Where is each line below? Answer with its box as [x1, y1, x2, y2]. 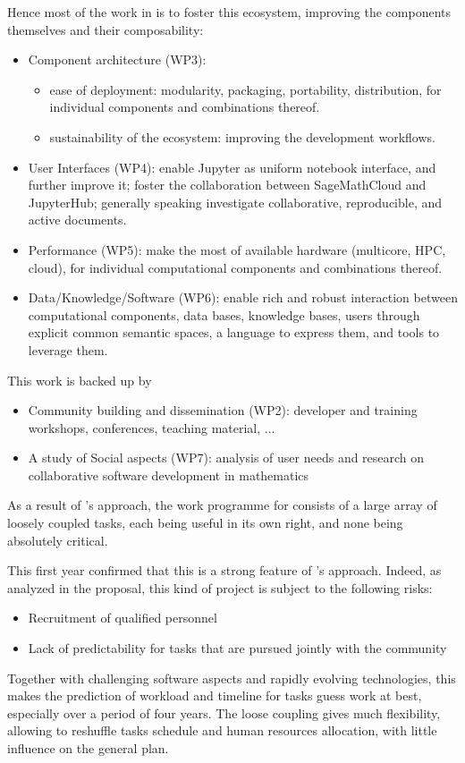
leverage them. [28, 340, 108, 359]
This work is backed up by [7, 370, 152, 389]
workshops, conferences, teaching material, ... [28, 418, 275, 437]
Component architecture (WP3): [28, 50, 207, 69]
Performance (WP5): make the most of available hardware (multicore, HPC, [28, 240, 446, 259]
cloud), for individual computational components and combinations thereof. [28, 258, 443, 276]
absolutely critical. [7, 530, 108, 549]
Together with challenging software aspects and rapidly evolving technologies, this [7, 668, 456, 687]
